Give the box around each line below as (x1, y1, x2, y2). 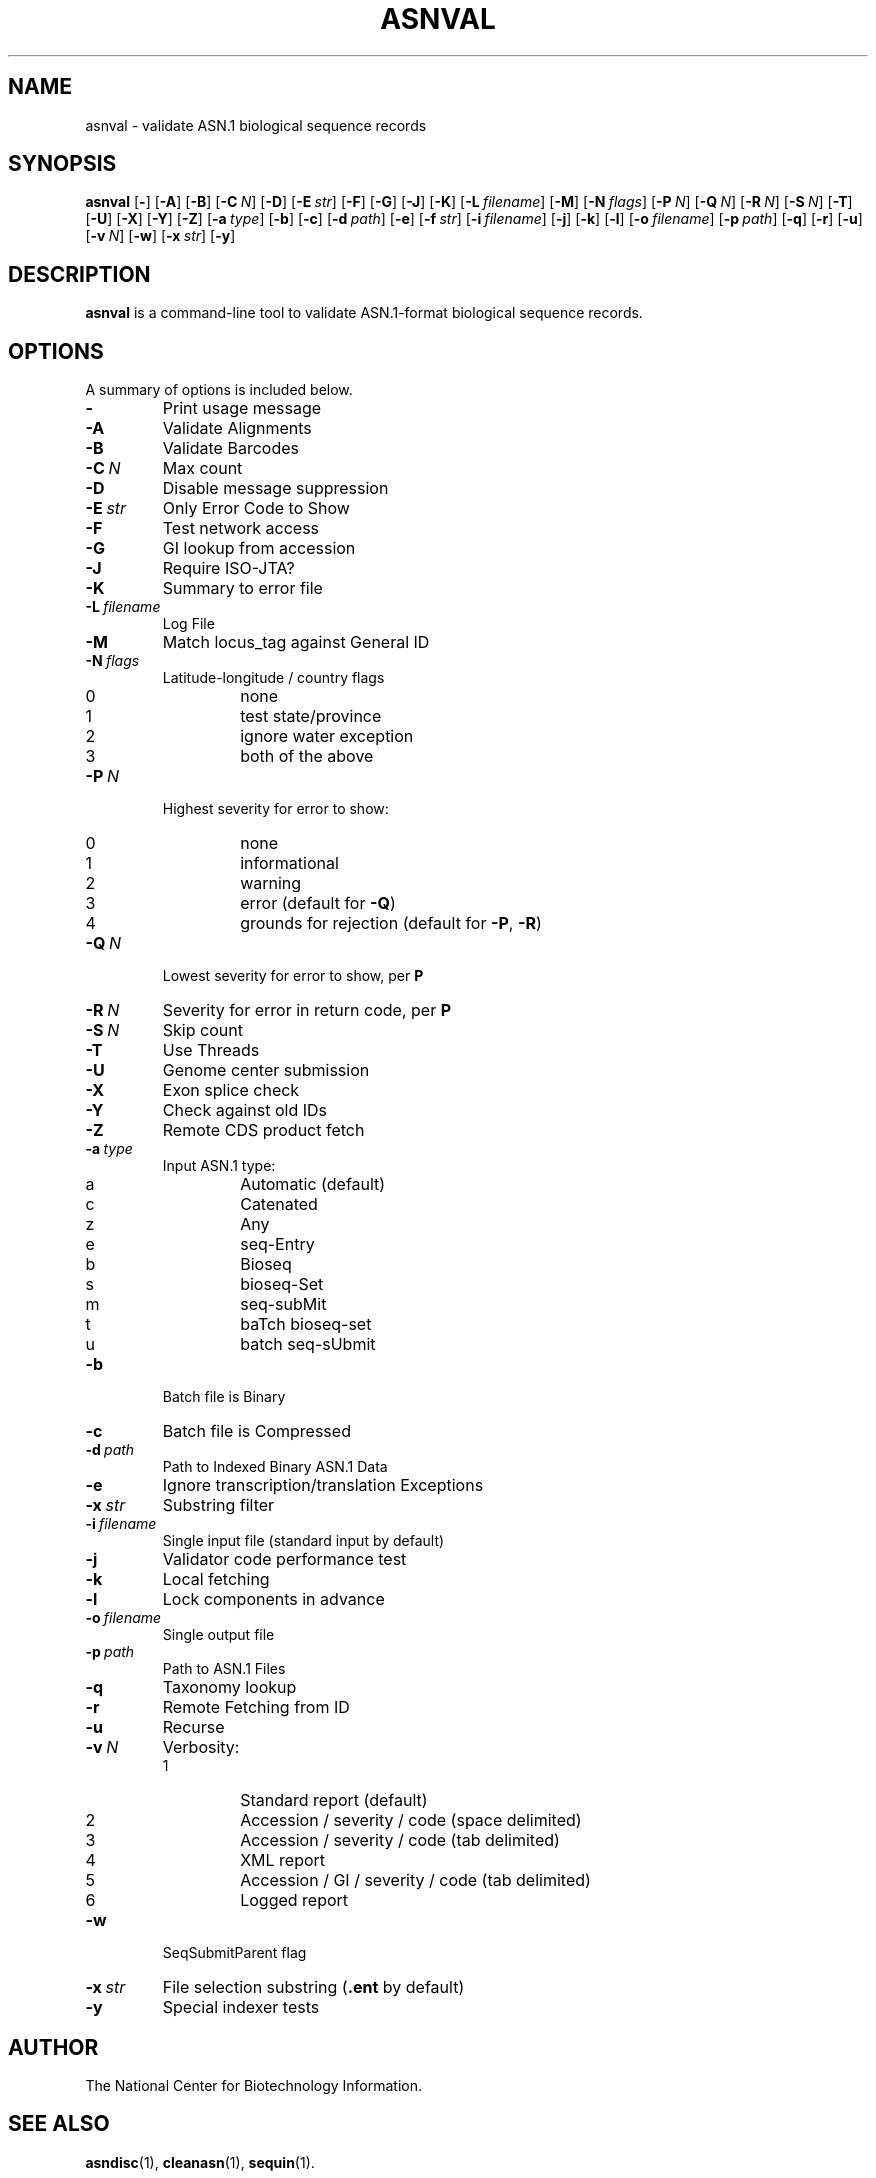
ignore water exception (240, 726, 414, 747)
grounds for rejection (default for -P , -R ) (240, 913, 542, 934)
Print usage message (162, 398, 322, 419)
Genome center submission (162, 1060, 370, 1081)
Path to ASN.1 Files (162, 1660, 286, 1678)
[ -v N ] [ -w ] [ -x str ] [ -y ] (85, 227, 236, 245)
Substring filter (162, 1495, 275, 1516)
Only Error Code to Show (162, 498, 350, 519)
